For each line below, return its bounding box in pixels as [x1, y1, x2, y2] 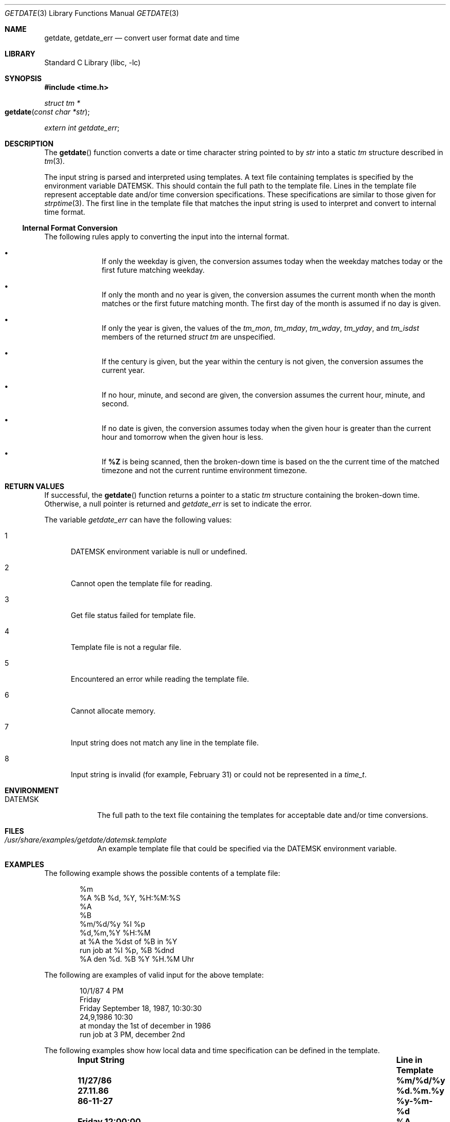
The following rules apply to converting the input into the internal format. [44, 232, 289, 241]
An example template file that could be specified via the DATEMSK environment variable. [97, 844, 397, 853]
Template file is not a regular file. [71, 643, 182, 651]
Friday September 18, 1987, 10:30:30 [80, 1004, 202, 1013]
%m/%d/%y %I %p [80, 920, 145, 928]
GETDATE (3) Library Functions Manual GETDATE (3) [5, 9, 179, 17]
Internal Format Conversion [22, 223, 118, 232]
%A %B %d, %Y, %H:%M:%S [80, 893, 181, 902]
